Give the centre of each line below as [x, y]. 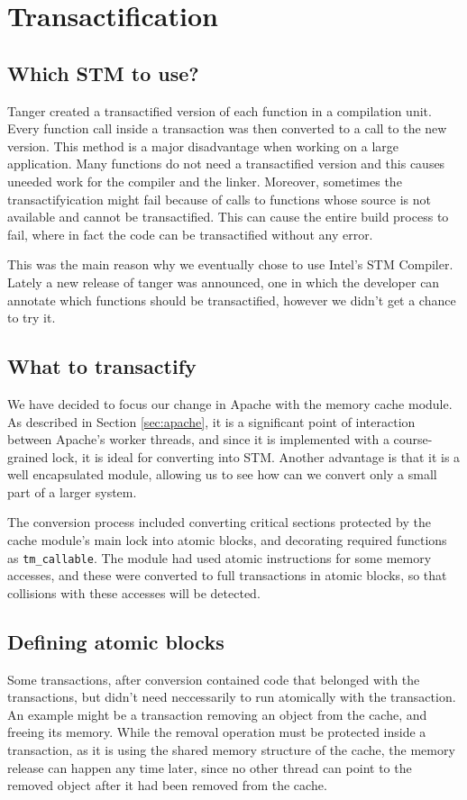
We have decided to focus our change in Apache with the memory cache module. [230, 403]
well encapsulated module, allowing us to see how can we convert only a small [222, 474]
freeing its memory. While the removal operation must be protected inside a [217, 732]
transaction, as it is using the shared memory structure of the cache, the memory [231, 750]
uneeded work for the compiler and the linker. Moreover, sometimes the [205, 181]
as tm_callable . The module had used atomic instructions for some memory [220, 557]
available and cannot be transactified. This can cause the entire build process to [228, 217]
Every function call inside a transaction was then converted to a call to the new [227, 128]
